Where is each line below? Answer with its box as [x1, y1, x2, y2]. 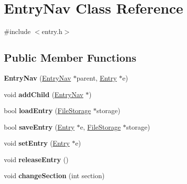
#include [4, 26, 31, 36]
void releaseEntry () [4, 154, 69, 164]
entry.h [42, 26, 63, 36]
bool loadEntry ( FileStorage [4, 105, 91, 116]
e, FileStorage [80, 121, 121, 132]
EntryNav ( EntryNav [4, 72, 71, 83]
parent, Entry [76, 72, 117, 83]
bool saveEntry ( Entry [4, 121, 75, 132]
